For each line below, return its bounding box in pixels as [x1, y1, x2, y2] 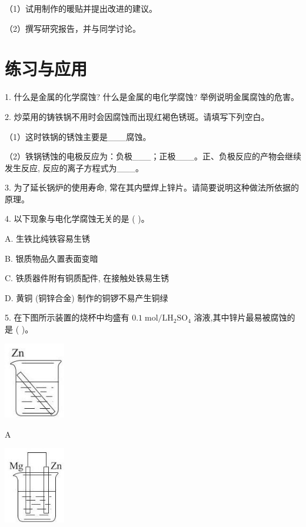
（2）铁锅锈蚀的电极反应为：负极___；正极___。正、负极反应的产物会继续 [5, 150, 301, 162]
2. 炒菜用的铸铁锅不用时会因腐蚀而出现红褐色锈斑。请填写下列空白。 [5, 110, 270, 122]
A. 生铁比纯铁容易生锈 [5, 232, 91, 245]
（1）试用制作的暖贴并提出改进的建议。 [5, 2, 157, 14]
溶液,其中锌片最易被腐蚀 [194, 311, 287, 323]
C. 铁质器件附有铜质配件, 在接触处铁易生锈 [5, 272, 169, 284]
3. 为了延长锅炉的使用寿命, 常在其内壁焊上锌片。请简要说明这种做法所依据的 [5, 181, 300, 194]
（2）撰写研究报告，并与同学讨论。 [5, 22, 141, 34]
